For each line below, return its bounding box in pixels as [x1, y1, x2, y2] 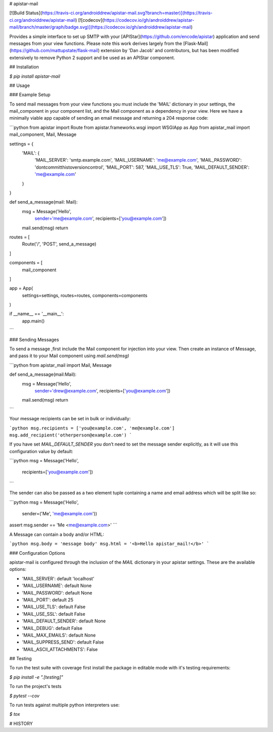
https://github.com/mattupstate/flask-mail [11, 47, 98, 54]
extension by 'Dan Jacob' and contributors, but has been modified [101, 47, 239, 54]
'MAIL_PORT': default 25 [22, 597, 73, 603]
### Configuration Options [9, 550, 65, 556]
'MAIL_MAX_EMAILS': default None [22, 632, 96, 638]
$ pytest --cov [9, 693, 40, 699]
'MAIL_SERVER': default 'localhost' [22, 575, 95, 581]
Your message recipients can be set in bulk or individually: [9, 416, 131, 422]
